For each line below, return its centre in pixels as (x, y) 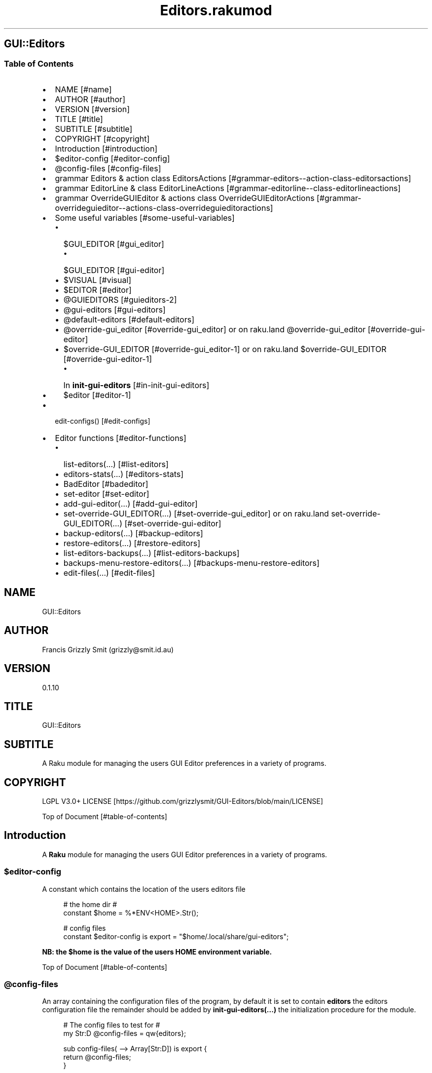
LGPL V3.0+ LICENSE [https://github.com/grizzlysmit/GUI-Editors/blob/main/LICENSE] (183, 801)
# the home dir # (90, 904)
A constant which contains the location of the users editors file (144, 889)
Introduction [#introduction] (106, 148)
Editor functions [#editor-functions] (121, 438)
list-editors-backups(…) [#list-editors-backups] (151, 553)
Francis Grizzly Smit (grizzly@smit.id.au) (108, 649)
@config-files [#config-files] (108, 168)
